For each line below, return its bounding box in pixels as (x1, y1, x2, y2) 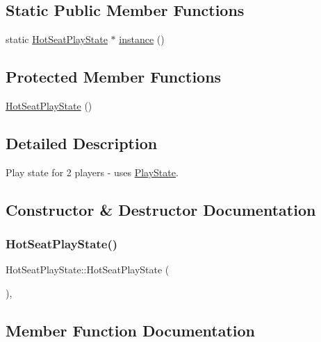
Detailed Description (6, 132, 158, 153)
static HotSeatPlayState (6, 32, 108, 46)
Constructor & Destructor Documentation (6, 198, 316, 220)
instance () (119, 32, 165, 46)
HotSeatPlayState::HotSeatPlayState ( (6, 262, 170, 277)
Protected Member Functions (6, 66, 222, 87)
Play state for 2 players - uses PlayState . (6, 164, 179, 179)
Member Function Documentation (6, 319, 256, 341)
